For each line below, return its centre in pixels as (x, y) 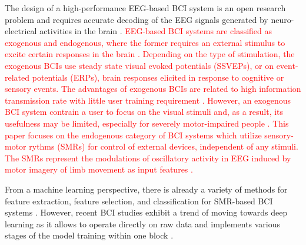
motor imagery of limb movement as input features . (99, 169)
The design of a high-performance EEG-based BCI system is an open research (145, 8)
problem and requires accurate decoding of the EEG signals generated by (137, 19)
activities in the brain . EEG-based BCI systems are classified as (156, 31)
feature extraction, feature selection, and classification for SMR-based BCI (139, 201)
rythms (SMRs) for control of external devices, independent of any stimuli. (164, 146)
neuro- (282, 19)
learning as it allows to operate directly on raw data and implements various (142, 224)
